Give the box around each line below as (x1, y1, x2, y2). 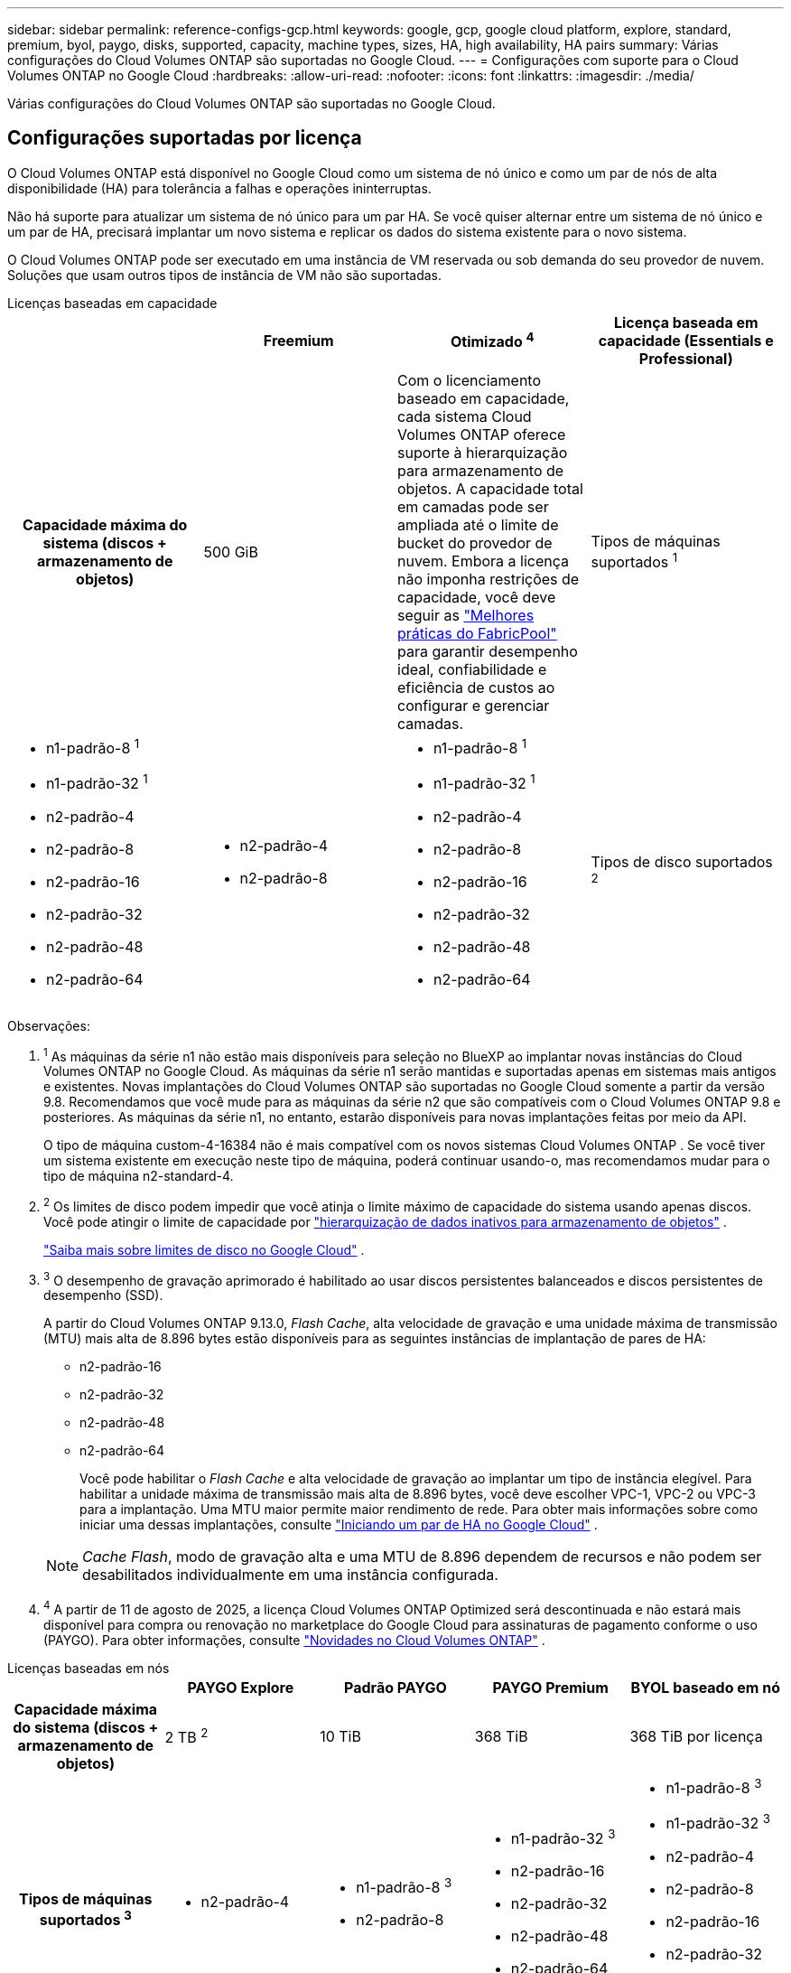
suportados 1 (591, 550, 678, 572)
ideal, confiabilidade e (397, 659, 547, 678)
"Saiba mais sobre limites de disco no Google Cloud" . (43, 1241, 365, 1258)
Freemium (263, 331, 334, 350)
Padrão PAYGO (344, 1678, 447, 1697)
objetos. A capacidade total (397, 479, 583, 498)
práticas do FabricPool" (397, 623, 557, 642)
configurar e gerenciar (397, 696, 550, 715)
